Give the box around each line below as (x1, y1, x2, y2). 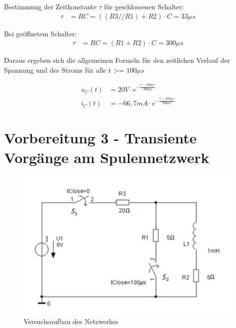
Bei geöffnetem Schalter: (4, 28, 77, 38)
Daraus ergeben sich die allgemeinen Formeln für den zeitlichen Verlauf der (4, 55, 230, 65)
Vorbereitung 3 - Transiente (4, 128, 197, 148)
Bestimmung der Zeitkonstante (4, 1, 97, 11)
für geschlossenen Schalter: (104, 1, 184, 11)
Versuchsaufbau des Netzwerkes (24, 316, 118, 326)
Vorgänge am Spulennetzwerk (4, 147, 209, 167)
